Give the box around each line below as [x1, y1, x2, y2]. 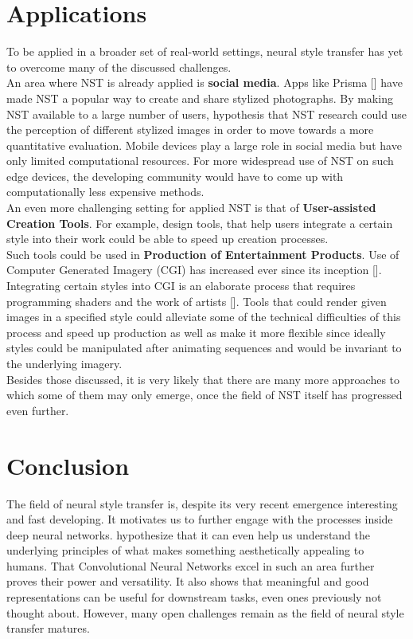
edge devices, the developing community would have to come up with [6, 167, 344, 184]
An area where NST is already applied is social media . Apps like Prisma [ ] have [6, 74, 403, 91]
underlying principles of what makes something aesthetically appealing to [6, 542, 364, 559]
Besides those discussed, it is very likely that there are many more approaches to [6, 370, 400, 387]
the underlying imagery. [6, 355, 123, 371]
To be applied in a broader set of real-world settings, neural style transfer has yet [6, 43, 403, 60]
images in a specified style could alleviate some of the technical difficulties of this [6, 308, 401, 325]
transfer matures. [6, 620, 90, 637]
